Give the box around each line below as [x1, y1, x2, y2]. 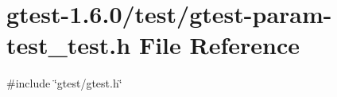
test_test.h [6, 29, 131, 61]
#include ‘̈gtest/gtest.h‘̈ [6, 75, 122, 91]
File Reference [138, 29, 300, 61]
